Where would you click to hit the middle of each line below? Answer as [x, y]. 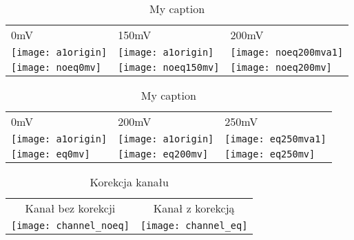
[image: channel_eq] [194, 226]
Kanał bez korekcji [70, 208]
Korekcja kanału [129, 182]
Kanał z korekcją [194, 208]
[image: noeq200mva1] [287, 52]
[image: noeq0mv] [56, 67]
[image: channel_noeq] [70, 226]
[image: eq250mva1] [275, 139]
